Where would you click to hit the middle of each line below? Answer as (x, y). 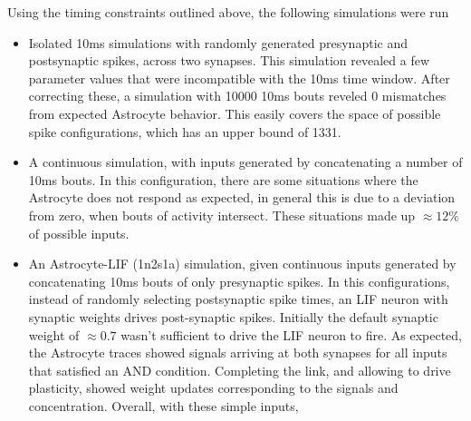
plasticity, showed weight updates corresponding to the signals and (213, 388)
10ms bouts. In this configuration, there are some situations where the (223, 179)
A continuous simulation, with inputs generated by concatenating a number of (245, 162)
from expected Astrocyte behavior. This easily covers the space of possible (235, 113)
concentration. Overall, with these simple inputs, (163, 405)
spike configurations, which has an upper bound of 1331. (185, 131)
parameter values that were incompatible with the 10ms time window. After (239, 78)
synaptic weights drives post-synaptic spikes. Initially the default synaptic (233, 316)
